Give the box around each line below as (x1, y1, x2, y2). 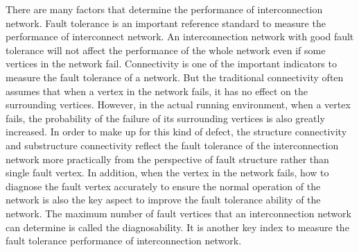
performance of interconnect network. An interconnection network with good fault (6, 29, 354, 44)
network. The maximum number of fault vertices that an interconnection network (6, 205, 351, 220)
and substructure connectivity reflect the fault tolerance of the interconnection (6, 137, 339, 152)
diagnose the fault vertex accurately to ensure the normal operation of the (6, 178, 321, 193)
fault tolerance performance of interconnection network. (6, 233, 242, 248)
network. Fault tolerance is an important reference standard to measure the (6, 15, 326, 30)
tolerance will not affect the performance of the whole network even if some (6, 42, 326, 57)
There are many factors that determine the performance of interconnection (6, 2, 323, 16)
